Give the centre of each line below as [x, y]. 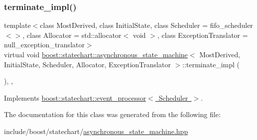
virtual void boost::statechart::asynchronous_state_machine [96, 54]
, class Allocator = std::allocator [72, 35]
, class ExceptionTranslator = [202, 35]
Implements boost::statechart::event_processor [75, 97]
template [17, 25]
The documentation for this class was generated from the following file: [112, 114]
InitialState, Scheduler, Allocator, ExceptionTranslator [87, 64]
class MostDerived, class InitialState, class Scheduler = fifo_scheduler [146, 25]
